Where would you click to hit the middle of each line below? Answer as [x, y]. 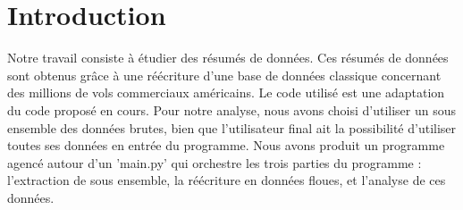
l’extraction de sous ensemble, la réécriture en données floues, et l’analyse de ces [227, 180]
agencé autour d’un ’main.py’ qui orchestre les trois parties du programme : [215, 162]
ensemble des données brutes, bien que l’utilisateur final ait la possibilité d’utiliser [232, 127]
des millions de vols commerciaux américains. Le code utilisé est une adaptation [226, 92]
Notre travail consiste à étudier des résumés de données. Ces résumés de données [228, 58]
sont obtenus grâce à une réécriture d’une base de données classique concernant [224, 75]
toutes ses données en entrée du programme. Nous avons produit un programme [226, 145]
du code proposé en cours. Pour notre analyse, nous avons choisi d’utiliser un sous [231, 109]
